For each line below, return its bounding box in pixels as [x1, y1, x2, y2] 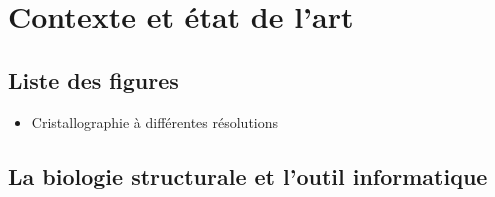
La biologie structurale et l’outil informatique [8, 160, 488, 191]
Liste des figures [8, 64, 179, 95]
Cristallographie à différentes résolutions [31, 111, 279, 132]
